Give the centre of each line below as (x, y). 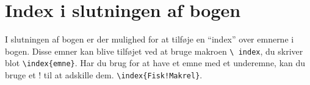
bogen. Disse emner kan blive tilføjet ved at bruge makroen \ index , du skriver (154, 51)
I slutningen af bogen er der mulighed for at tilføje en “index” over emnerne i (150, 39)
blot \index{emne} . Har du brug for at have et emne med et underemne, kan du (155, 63)
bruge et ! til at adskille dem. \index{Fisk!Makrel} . (104, 75)
